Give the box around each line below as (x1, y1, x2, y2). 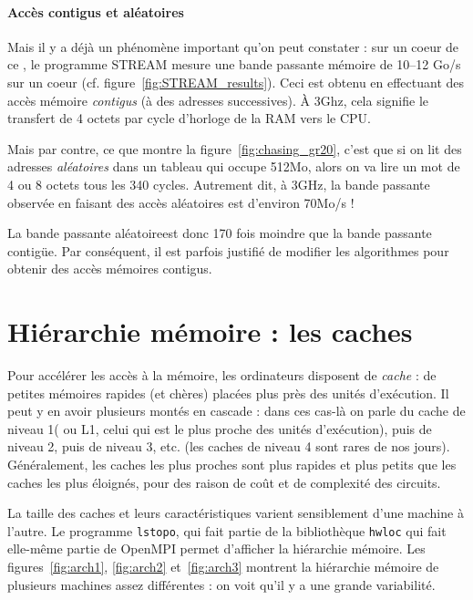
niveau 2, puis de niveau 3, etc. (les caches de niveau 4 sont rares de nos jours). (7, 437, 450, 456)
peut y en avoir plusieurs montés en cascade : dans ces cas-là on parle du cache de (7, 401, 466, 420)
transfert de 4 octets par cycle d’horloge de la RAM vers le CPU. (7, 109, 371, 128)
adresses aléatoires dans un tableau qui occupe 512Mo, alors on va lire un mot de (7, 157, 460, 176)
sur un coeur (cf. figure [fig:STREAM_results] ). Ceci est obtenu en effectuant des (7, 72, 465, 91)
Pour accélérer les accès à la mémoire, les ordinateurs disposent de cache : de (7, 366, 437, 385)
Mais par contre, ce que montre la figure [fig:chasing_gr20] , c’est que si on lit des (7, 139, 462, 158)
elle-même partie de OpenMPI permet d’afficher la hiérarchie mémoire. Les (7, 539, 426, 558)
